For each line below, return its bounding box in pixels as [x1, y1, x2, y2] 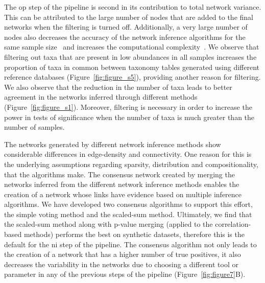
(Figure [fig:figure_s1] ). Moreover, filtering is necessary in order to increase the [4, 101, 252, 112]
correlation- [215, 219, 251, 229]
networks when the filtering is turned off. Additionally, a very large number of [4, 21, 248, 32]
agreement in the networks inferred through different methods [4, 91, 198, 102]
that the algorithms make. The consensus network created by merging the [4, 169, 235, 179]
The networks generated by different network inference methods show [4, 138, 221, 149]
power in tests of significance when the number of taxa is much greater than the [4, 111, 255, 122]
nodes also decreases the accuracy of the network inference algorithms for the [4, 31, 246, 42]
